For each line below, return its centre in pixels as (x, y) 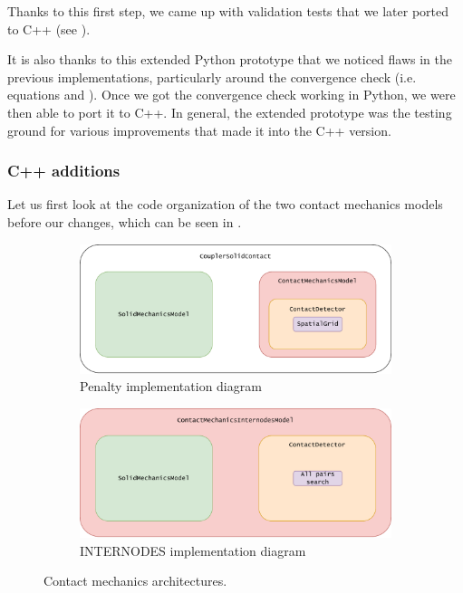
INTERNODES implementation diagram (193, 550)
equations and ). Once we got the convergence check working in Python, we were (231, 95)
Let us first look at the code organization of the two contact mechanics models (225, 204)
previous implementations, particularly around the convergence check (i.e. (212, 77)
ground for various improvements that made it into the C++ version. (199, 130)
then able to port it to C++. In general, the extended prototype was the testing (230, 112)
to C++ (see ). (49, 29)
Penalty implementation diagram (171, 386)
